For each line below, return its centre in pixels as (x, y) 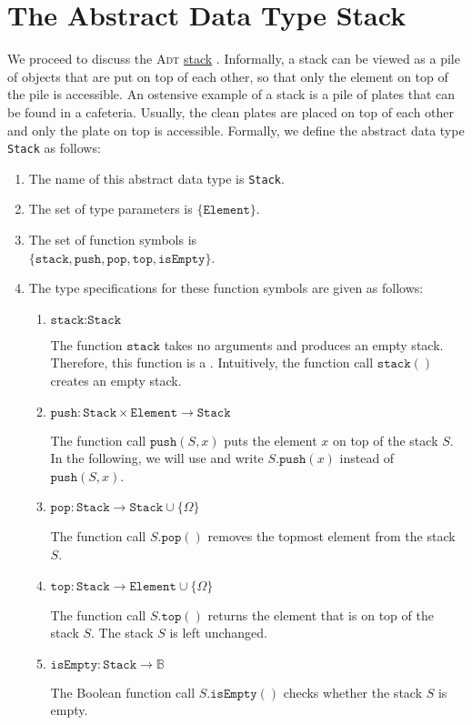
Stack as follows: (54, 148)
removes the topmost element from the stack (331, 536)
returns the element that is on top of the (321, 614)
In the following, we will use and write (157, 458)
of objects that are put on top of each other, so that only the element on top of (228, 76)
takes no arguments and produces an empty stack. (304, 344)
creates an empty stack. (116, 380)
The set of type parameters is (110, 209)
